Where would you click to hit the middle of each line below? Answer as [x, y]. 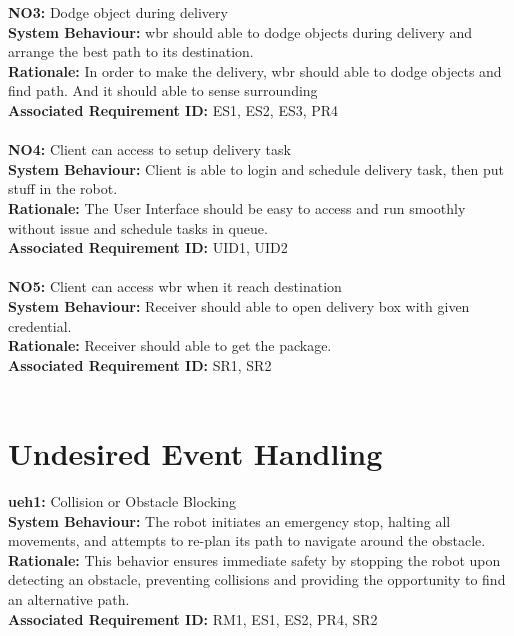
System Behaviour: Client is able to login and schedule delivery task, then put [256, 168]
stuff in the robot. [63, 188]
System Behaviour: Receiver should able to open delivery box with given [239, 305]
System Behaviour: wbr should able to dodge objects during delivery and [240, 31]
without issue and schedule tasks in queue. [138, 227]
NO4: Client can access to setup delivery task [149, 149]
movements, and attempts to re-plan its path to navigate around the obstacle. [247, 540]
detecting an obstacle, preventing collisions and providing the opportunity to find [257, 579]
